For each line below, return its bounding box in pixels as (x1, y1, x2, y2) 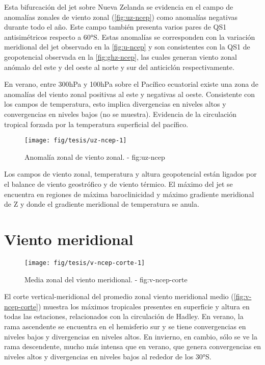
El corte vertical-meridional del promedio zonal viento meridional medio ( (4, 291, 234, 302)
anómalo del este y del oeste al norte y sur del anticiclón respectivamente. (4, 61, 234, 72)
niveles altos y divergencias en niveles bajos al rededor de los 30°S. (4, 351, 211, 361)
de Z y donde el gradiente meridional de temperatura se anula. (4, 199, 199, 209)
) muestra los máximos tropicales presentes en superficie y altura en (38, 301, 250, 311)
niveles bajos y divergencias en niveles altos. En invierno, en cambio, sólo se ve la (4, 331, 257, 342)
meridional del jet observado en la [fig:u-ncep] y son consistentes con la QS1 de (4, 41, 250, 52)
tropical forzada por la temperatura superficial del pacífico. (4, 118, 189, 129)
